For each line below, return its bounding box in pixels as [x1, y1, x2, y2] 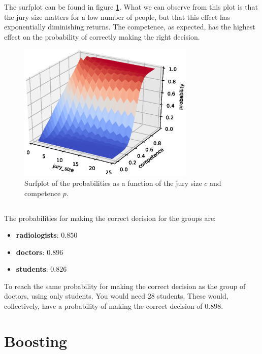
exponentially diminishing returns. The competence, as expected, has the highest [4, 21, 255, 32]
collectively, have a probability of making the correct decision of [4, 301, 203, 311]
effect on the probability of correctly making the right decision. [4, 31, 200, 42]
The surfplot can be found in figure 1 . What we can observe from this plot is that [4, 2, 258, 12]
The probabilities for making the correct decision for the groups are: [4, 212, 216, 223]
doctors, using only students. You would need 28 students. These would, [4, 291, 228, 301]
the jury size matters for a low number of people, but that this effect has [4, 11, 231, 22]
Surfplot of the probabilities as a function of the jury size [24, 177, 202, 188]
